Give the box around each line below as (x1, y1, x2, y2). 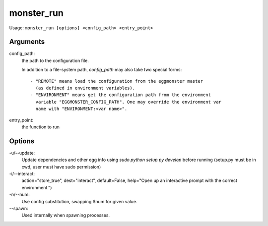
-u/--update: (9, 150, 35, 156)
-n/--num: (9, 191, 30, 198)
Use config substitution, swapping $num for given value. (21, 198, 137, 204)
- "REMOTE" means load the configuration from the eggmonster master (30, 78, 203, 84)
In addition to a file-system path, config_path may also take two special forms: (21, 67, 182, 73)
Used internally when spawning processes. (21, 212, 110, 218)
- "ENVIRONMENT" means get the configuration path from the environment (30, 92, 211, 98)
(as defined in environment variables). (35, 85, 135, 91)
